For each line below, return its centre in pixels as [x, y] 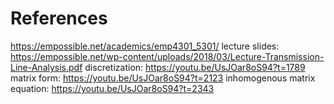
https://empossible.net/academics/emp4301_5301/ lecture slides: [145, 46]
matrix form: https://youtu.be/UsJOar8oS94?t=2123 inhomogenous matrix [163, 78]
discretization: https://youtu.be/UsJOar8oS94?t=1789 [195, 67]
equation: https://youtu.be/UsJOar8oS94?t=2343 [112, 88]
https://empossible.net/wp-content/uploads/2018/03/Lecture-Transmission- [167, 56]
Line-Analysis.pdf [46, 67]
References [59, 18]
